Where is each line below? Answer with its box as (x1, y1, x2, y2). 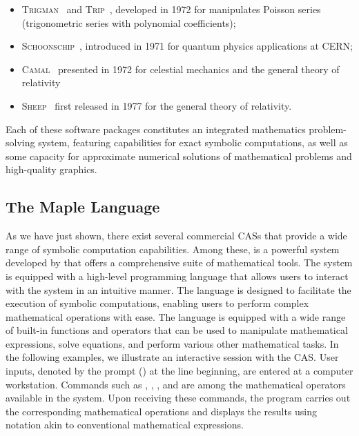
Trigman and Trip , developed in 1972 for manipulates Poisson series (21, 2, 321, 16)
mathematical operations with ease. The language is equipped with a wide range (6, 309, 346, 324)
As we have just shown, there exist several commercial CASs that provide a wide (6, 228, 347, 243)
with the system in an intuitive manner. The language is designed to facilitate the (6, 282, 351, 297)
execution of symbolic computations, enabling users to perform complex (6, 296, 309, 310)
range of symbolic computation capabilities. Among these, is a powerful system (6, 241, 340, 256)
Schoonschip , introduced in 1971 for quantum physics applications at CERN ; (21, 39, 353, 53)
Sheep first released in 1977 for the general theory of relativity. (21, 98, 292, 112)
